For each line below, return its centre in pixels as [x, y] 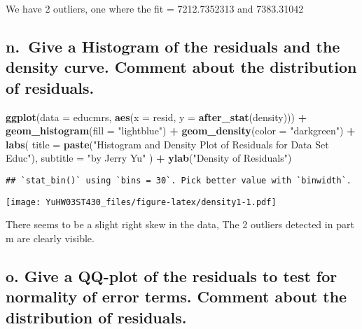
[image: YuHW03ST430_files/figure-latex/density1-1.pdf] [141, 202]
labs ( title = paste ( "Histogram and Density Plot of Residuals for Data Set [167, 144]
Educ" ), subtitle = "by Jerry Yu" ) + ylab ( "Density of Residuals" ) [149, 158]
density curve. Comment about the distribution [181, 67]
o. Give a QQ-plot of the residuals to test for [172, 275]
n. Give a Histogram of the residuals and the [173, 46]
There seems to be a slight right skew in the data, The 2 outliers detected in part [180, 224]
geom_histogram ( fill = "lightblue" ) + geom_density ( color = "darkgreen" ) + [181, 131]
